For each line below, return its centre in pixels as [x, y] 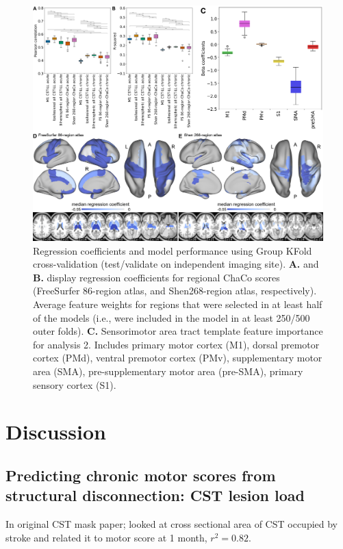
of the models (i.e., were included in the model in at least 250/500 [171, 317]
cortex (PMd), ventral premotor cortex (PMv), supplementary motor [178, 358]
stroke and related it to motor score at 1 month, [106, 537]
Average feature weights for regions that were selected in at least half [178, 304]
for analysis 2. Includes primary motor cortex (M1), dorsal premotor [176, 344]
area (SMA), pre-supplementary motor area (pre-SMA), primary [168, 371]
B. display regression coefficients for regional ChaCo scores [156, 277]
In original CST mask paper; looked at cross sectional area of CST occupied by [172, 524]
